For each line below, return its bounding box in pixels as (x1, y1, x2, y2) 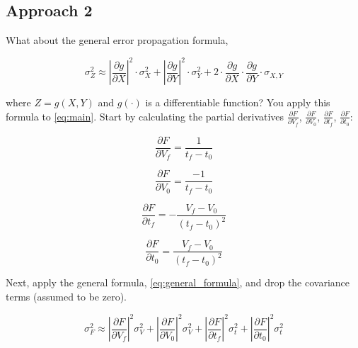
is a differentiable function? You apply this (145, 95, 330, 110)
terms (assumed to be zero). (6, 289, 127, 304)
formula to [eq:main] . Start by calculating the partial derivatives (6, 108, 284, 123)
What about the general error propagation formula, (6, 33, 229, 47)
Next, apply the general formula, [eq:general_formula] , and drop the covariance (6, 275, 350, 290)
